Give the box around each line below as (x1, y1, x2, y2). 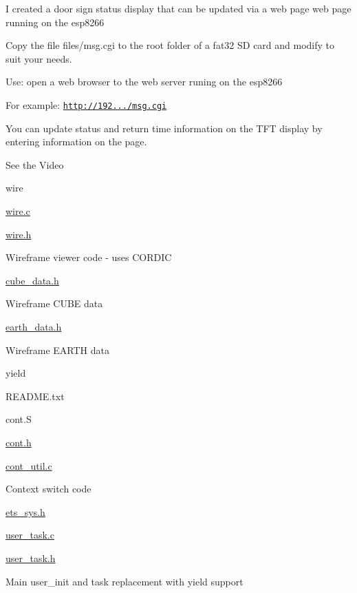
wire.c (6, 204, 30, 218)
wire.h (6, 227, 32, 241)
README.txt (6, 388, 65, 403)
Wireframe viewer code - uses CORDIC (6, 250, 172, 264)
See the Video (6, 157, 64, 171)
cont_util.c (6, 458, 52, 472)
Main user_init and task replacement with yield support (6, 574, 244, 588)
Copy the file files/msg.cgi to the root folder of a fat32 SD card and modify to (6, 38, 335, 52)
